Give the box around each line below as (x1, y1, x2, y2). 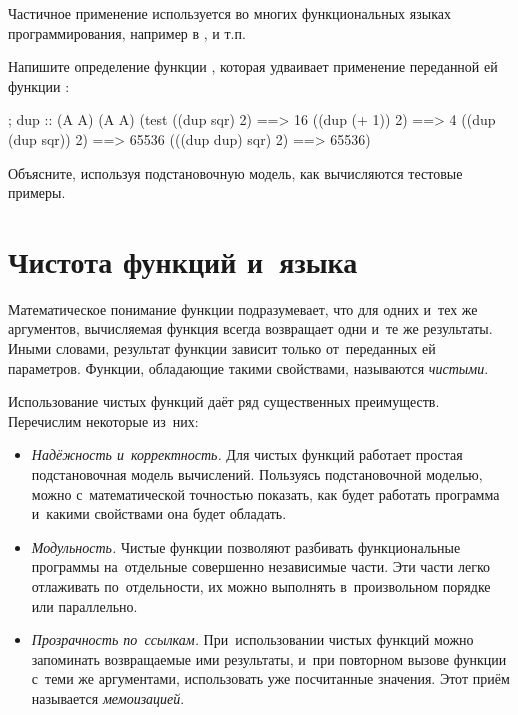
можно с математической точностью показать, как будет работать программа (31, 483, 500, 504)
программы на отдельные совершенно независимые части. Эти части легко (31, 556, 491, 577)
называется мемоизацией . (31, 687, 185, 708)
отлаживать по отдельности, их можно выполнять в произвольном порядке (31, 576, 491, 596)
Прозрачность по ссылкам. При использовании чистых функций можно (31, 629, 474, 650)
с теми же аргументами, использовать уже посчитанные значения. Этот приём (31, 668, 510, 689)
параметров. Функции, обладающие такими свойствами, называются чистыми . (8, 357, 489, 378)
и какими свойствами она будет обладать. (31, 503, 287, 524)
